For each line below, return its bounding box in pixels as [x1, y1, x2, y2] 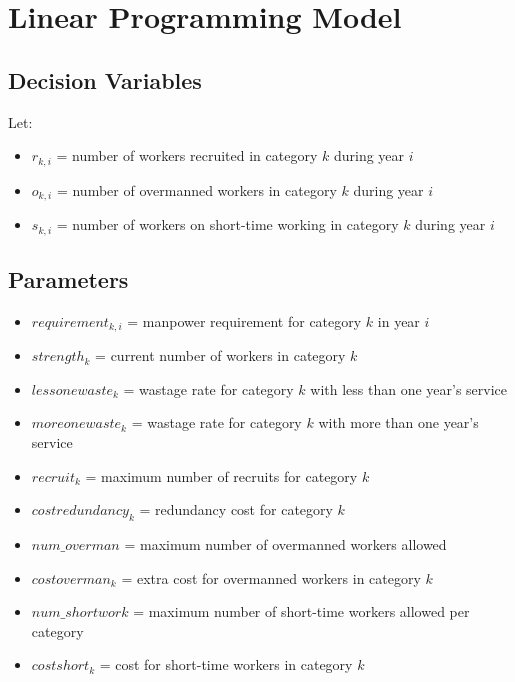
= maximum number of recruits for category [85, 465, 358, 486]
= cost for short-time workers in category [99, 654, 353, 675]
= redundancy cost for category [139, 499, 333, 520]
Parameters [8, 263, 129, 294]
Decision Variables [8, 64, 202, 95]
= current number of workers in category [95, 345, 346, 366]
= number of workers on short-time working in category [56, 214, 399, 235]
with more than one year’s [318, 412, 479, 433]
